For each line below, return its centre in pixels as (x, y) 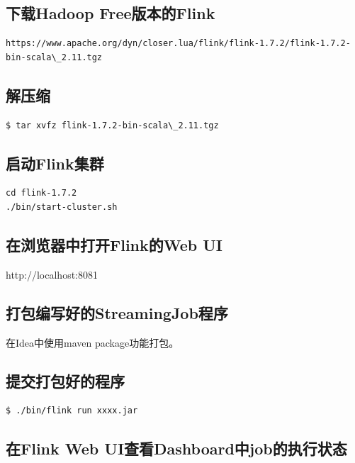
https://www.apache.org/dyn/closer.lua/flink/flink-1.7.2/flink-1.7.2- (178, 44)
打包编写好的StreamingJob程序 (117, 312)
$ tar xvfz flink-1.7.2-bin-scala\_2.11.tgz (112, 125)
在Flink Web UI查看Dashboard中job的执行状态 (176, 448)
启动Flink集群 (55, 163)
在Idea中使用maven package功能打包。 (92, 342)
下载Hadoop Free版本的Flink (111, 13)
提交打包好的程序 (65, 380)
